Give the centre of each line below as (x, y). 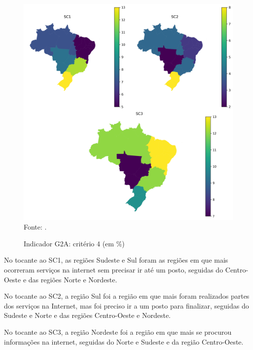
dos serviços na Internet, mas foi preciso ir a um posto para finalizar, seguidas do (126, 305)
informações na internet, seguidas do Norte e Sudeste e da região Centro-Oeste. (124, 341)
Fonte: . (35, 227)
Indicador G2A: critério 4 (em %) (74, 243)
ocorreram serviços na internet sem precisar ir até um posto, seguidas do (114, 270)
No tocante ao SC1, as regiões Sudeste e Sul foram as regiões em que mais (116, 260)
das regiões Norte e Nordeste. (73, 279)
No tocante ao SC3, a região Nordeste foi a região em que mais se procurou (118, 332)
